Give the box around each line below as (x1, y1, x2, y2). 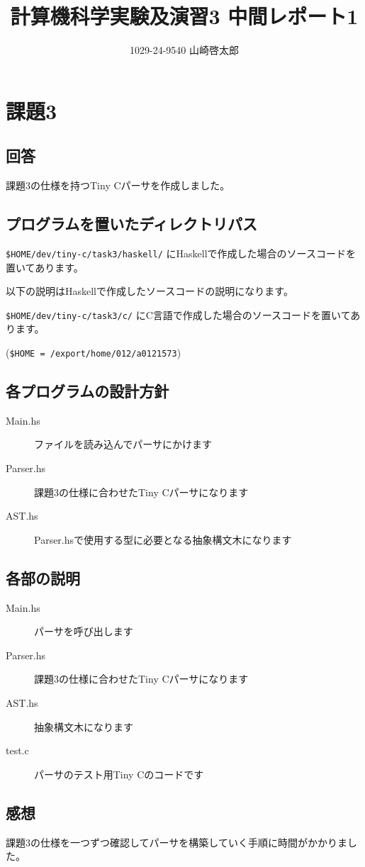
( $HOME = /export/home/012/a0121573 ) (6, 345, 181, 359)
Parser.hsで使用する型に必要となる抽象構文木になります (34, 532, 292, 547)
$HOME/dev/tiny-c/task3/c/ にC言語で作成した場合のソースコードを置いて (6, 307, 351, 322)
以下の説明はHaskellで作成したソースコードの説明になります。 (6, 284, 293, 298)
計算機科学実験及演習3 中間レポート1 (10, 1, 359, 30)
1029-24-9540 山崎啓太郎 (130, 43, 239, 57)
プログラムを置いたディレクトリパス (6, 213, 257, 235)
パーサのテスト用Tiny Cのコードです (34, 766, 204, 781)
